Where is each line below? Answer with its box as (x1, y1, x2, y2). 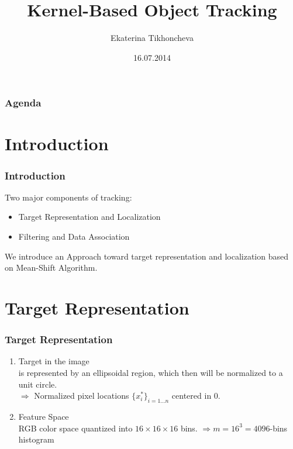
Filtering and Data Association (18, 230, 130, 243)
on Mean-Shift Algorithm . (5, 261, 98, 274)
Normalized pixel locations (34, 389, 129, 402)
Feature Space (18, 410, 69, 422)
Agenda (5, 95, 42, 110)
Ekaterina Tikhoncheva (111, 32, 194, 44)
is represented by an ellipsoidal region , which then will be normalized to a (18, 366, 283, 378)
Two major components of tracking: (5, 191, 132, 203)
